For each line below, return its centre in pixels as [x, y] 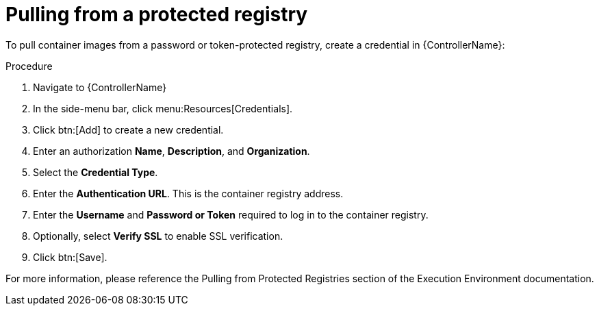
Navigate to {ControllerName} [100, 87]
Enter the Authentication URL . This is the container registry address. [188, 193]
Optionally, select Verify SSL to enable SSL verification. [158, 236]
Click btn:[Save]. [70, 257]
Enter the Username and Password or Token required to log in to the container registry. [231, 214]
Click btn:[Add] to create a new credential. [128, 129]
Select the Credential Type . [95, 172]
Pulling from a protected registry [157, 14]
